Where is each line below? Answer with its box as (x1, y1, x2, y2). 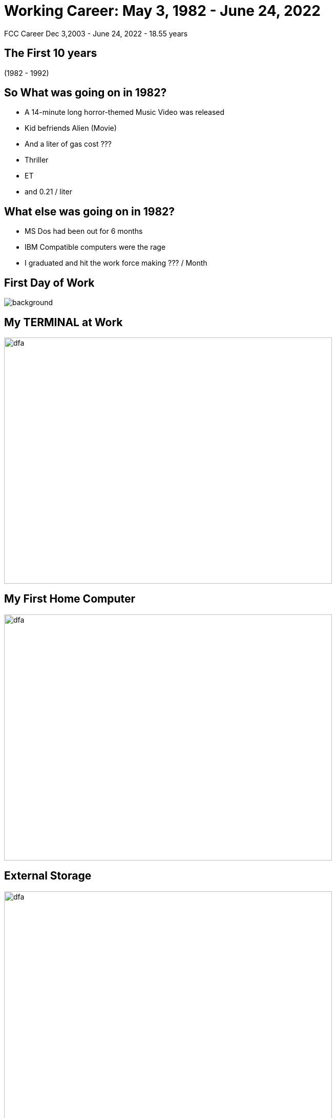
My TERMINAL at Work (4, 315, 123, 329)
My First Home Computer (4, 592, 136, 606)
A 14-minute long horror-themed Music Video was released (25, 108, 225, 117)
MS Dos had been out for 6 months (25, 227, 143, 236)
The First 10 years (4, 47, 97, 60)
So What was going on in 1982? (4, 86, 167, 99)
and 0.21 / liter (25, 187, 72, 196)
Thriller (25, 155, 49, 165)
